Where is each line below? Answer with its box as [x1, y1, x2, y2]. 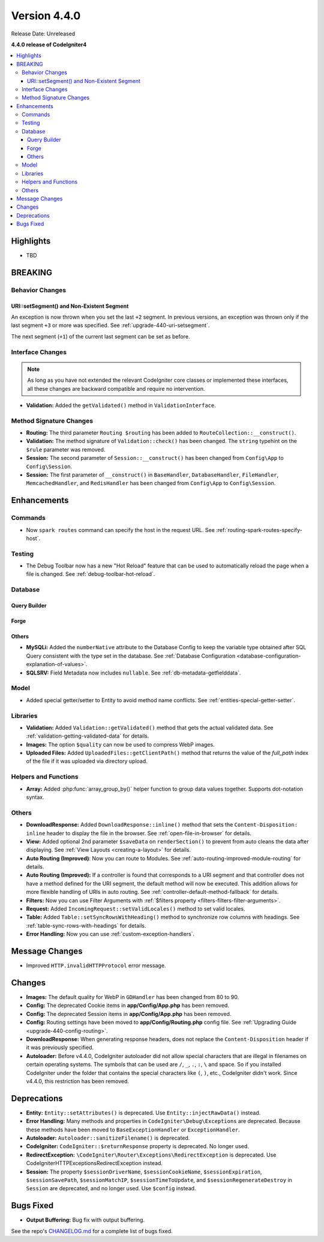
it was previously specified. [26, 1044, 94, 1051]
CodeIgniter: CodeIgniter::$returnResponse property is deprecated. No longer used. [26, 1143, 249, 1150]
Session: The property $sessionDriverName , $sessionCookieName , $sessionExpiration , [26, 1168, 262, 1175]
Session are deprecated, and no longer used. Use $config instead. [26, 1185, 196, 1192]
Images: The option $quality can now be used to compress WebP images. [26, 741, 215, 748]
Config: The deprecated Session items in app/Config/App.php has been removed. [26, 1010, 232, 1017]
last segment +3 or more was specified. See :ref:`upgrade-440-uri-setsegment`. [11, 322, 210, 329]
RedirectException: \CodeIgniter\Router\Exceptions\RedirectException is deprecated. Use [26, 1151, 277, 1158]
